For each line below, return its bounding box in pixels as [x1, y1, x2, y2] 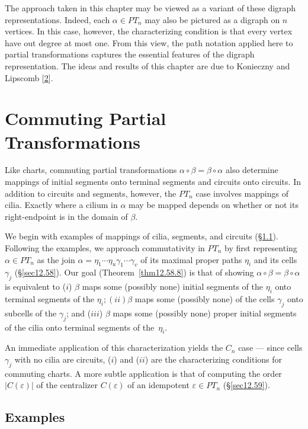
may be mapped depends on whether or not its [129, 199, 299, 211]
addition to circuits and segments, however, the [5, 187, 177, 199]
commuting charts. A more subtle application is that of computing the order [5, 367, 282, 379]
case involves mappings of [195, 187, 288, 199]
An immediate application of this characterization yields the [5, 341, 223, 354]
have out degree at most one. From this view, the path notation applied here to [5, 36, 293, 49]
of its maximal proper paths [140, 253, 242, 265]
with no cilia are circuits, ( [14, 353, 111, 365]
